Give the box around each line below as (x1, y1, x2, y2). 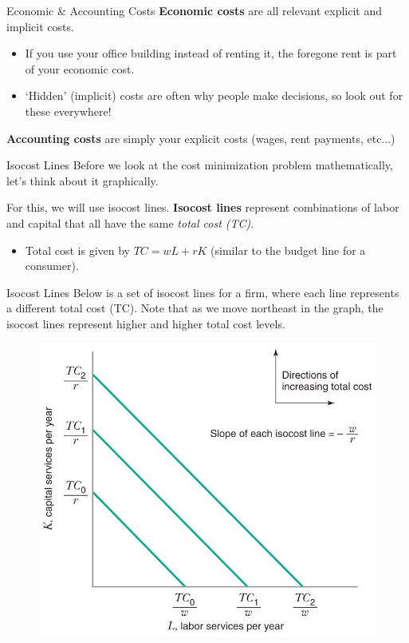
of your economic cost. (25, 60, 135, 77)
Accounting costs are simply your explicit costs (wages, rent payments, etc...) (6, 129, 395, 146)
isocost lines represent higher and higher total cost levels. (6, 315, 285, 331)
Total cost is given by (25, 241, 130, 258)
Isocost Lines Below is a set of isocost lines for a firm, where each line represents (6, 284, 399, 300)
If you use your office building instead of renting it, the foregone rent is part (25, 45, 397, 62)
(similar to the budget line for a (210, 241, 366, 258)
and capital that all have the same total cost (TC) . (6, 214, 254, 231)
